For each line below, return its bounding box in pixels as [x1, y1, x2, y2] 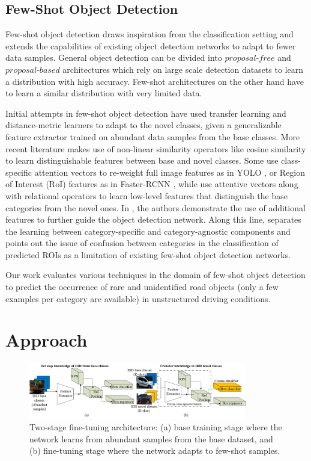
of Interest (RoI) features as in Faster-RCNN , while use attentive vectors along [5, 178, 298, 190]
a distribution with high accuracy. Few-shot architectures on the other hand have [5, 75, 304, 87]
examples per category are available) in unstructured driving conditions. [5, 292, 271, 305]
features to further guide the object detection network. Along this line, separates [5, 213, 301, 226]
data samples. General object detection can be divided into [5, 51, 222, 64]
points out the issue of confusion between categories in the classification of [5, 237, 279, 249]
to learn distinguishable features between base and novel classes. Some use [5, 154, 279, 167]
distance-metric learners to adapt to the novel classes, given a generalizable [5, 119, 282, 131]
